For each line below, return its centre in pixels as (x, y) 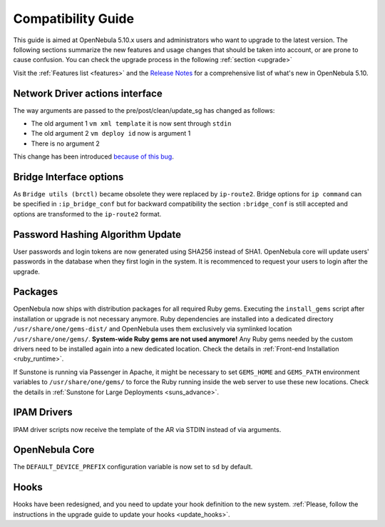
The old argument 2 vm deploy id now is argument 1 (111, 134)
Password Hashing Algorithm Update (97, 235)
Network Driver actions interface (88, 93)
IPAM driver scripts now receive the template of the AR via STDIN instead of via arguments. (147, 429)
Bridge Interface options (68, 177)
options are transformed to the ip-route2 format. (87, 214)
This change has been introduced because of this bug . (93, 156)
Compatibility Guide (74, 19)
